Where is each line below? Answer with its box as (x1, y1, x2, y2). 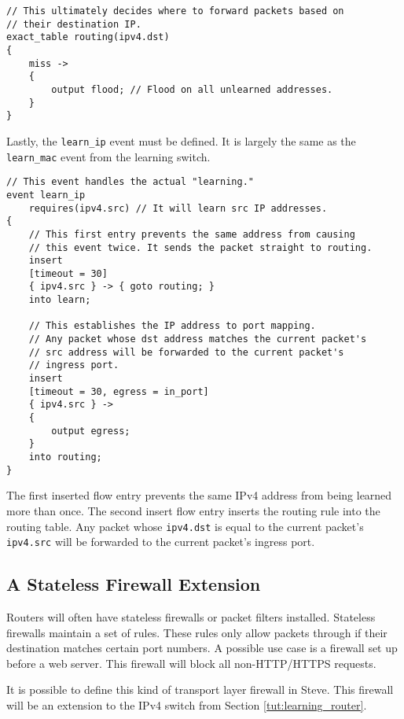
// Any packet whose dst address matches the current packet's (28, 334, 367, 345)
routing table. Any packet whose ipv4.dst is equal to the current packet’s (6, 518, 364, 534)
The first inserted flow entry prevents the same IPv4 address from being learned (6, 487, 392, 503)
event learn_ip (6, 189, 86, 201)
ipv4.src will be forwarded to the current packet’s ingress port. (6, 533, 315, 550)
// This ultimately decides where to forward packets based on (6, 6, 344, 17)
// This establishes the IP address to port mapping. (28, 320, 316, 332)
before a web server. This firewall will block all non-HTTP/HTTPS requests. (6, 654, 376, 671)
